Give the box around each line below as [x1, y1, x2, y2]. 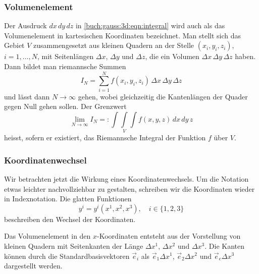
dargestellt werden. [4, 260, 63, 271]
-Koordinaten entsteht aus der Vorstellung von [97, 231, 241, 241]
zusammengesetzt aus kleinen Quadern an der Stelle [33, 40, 194, 50]
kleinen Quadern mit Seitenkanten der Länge [4, 240, 143, 251]
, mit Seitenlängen [37, 51, 94, 62]
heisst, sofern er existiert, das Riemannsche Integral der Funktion [4, 132, 206, 143]
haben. [235, 51, 256, 62]
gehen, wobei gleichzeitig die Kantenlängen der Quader [78, 91, 248, 101]
